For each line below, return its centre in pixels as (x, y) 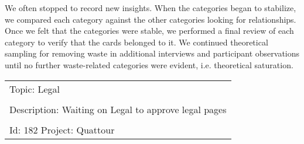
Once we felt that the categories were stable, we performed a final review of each (149, 31)
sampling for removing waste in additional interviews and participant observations (152, 53)
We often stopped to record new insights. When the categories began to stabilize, (151, 8)
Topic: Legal (35, 89)
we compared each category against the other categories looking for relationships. (151, 19)
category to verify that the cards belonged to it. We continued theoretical (136, 42)
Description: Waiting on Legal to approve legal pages (118, 109)
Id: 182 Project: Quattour (62, 129)
